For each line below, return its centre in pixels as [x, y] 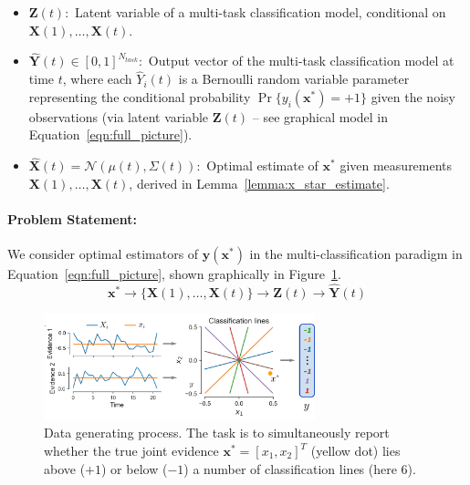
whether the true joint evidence [131, 450]
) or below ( [135, 468]
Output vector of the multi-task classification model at [301, 61]
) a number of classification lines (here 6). [300, 468]
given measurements [396, 165]
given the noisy [413, 96]
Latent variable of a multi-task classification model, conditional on [261, 12]
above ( [65, 468]
